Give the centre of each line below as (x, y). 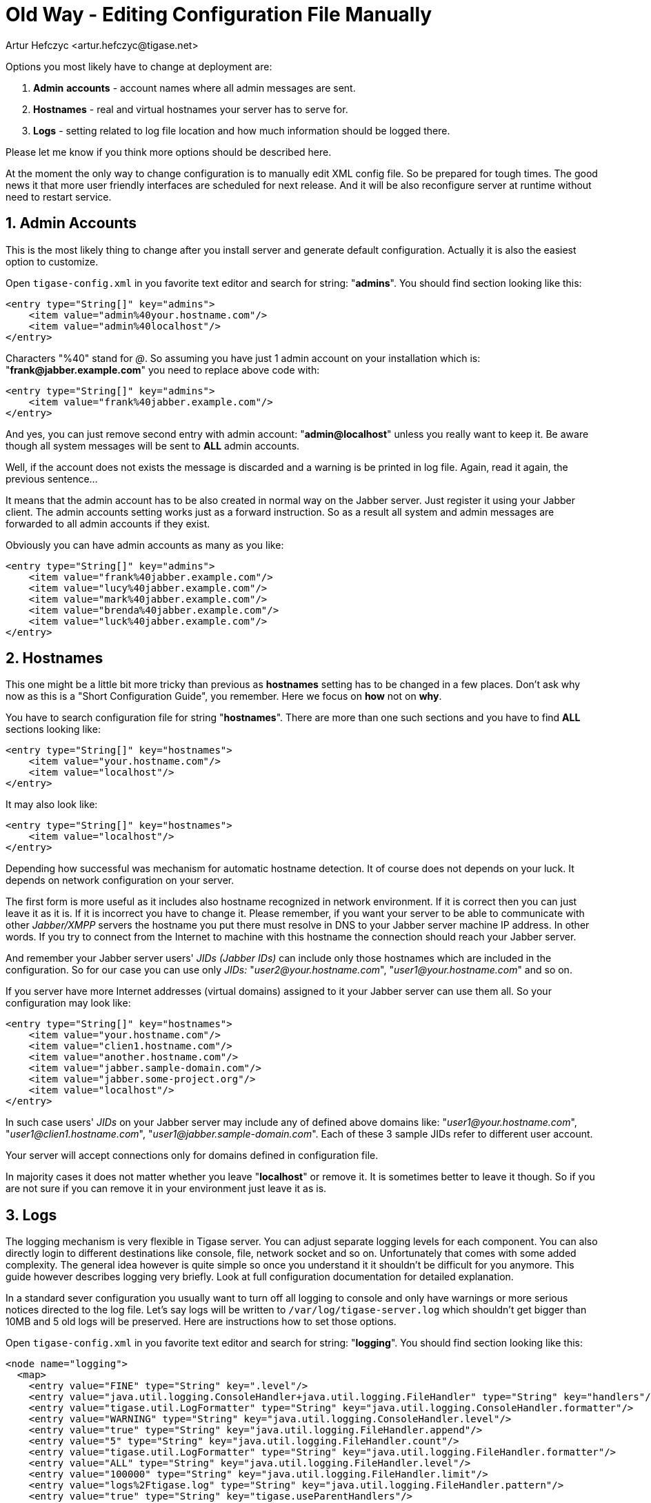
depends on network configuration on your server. (120, 880)
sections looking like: (53, 729)
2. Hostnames (54, 658)
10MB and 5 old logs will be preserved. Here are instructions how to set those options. (201, 1322)
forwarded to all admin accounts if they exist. (108, 523)
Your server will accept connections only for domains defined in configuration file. (192, 1156)
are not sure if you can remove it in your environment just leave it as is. (166, 1189)
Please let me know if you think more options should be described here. (169, 152)
